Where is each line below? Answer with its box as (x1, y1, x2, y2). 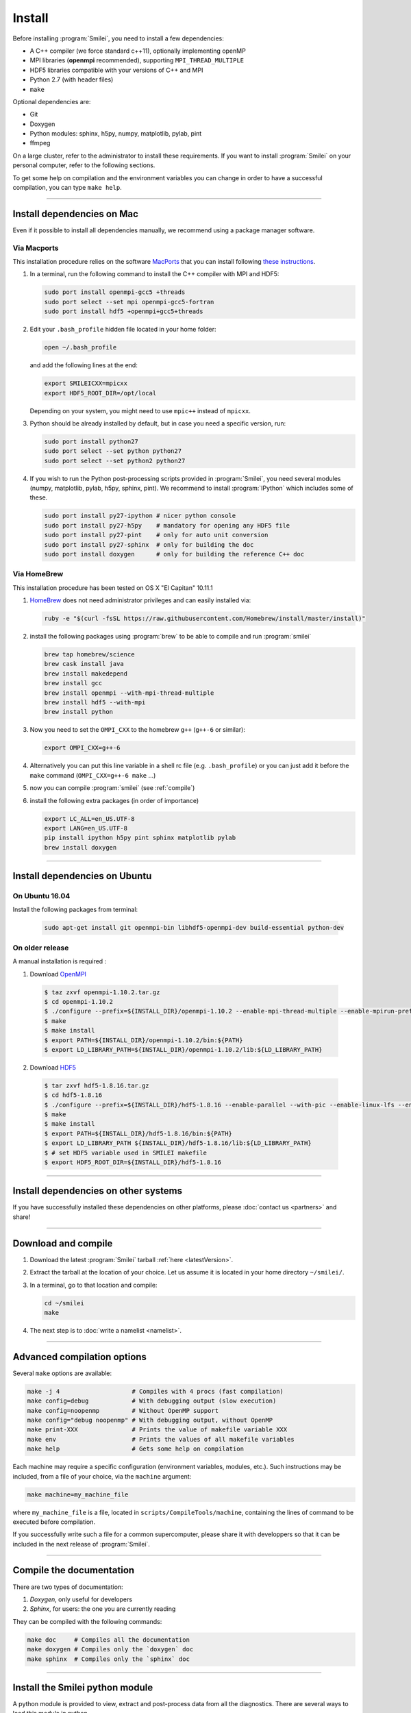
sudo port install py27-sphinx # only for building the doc (44, 541, 254, 548)
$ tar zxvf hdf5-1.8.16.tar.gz (44, 1081, 150, 1089)
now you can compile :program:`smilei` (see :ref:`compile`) (29, 784, 195, 792)
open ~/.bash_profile (44, 343, 117, 352)
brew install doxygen (44, 843, 117, 851)
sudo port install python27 (44, 437, 138, 445)
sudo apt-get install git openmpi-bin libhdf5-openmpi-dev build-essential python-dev (44, 924, 345, 932)
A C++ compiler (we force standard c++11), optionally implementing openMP (29, 47, 246, 55)
